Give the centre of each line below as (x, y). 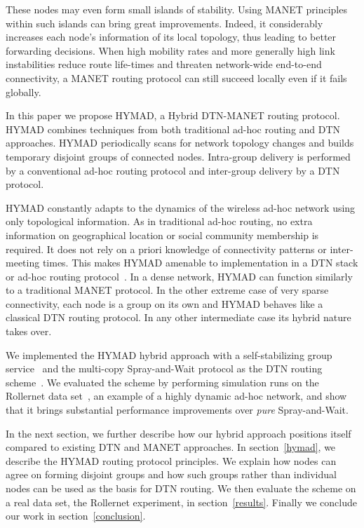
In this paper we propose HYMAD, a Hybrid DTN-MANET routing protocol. (173, 115)
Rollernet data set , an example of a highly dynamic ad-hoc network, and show (176, 396)
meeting (23, 263)
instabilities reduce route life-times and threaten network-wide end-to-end (164, 64)
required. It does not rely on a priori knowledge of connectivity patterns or (166, 249)
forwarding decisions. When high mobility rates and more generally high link (170, 50)
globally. (23, 92)
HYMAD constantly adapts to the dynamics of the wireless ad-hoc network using (181, 207)
